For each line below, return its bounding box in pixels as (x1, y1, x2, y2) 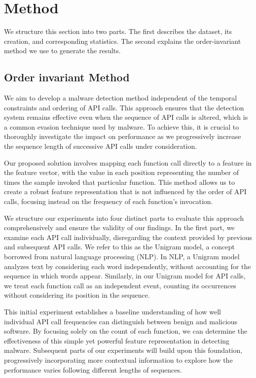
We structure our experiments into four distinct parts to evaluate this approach (4, 212, 244, 223)
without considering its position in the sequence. (4, 290, 150, 300)
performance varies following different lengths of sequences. (4, 364, 182, 375)
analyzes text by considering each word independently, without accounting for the (4, 261, 251, 271)
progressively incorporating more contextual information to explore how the (4, 354, 233, 365)
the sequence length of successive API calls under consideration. (4, 141, 197, 151)
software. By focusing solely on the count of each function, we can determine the (4, 326, 248, 336)
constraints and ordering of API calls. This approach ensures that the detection (4, 102, 244, 112)
